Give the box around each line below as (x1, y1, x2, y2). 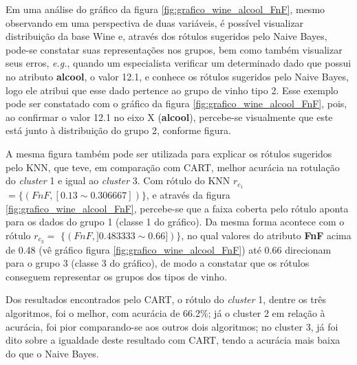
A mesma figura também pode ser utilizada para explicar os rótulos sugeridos (6, 146, 332, 160)
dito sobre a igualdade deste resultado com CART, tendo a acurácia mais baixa (6, 333, 340, 347)
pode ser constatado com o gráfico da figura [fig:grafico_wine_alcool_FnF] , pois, (6, 96, 347, 111)
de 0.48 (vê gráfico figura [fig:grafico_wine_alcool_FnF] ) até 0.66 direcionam (6, 242, 332, 256)
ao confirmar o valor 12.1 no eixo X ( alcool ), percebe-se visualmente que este (6, 109, 333, 124)
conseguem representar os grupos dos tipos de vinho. (6, 269, 227, 283)
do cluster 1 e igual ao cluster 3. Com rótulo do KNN (6, 173, 230, 188)
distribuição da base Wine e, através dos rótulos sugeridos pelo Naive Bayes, (6, 29, 327, 43)
